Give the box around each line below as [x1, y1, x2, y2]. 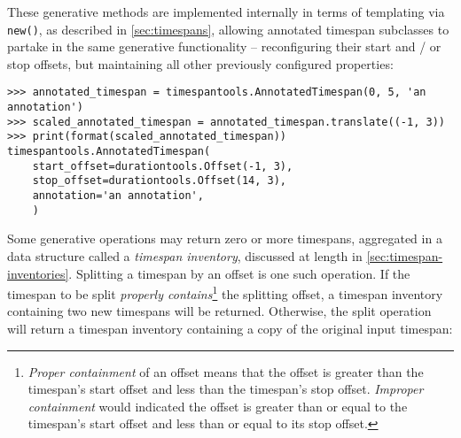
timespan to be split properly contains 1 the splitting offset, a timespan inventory [7, 282, 443, 303]
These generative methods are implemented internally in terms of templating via [7, 3, 445, 20]
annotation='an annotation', [32, 189, 204, 203]
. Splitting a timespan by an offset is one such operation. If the [68, 264, 410, 282]
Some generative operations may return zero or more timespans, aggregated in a [7, 229, 442, 248]
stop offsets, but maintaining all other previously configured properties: [7, 54, 394, 73]
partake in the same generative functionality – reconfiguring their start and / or [7, 37, 441, 56]
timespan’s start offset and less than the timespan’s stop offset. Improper [27, 380, 424, 398]
